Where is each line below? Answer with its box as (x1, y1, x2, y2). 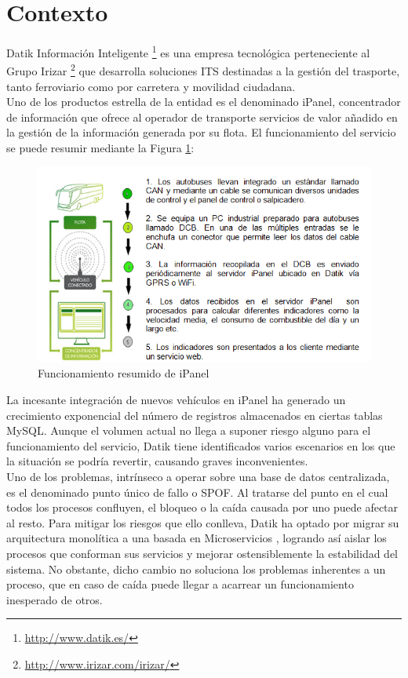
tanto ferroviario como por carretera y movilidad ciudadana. (6, 78, 296, 94)
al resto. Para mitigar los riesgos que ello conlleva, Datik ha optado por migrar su (6, 514, 399, 530)
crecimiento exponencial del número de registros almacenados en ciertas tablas (6, 406, 383, 423)
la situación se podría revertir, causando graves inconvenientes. (6, 453, 308, 469)
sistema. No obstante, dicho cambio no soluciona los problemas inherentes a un (6, 560, 386, 577)
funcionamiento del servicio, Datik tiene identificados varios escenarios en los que (6, 437, 395, 454)
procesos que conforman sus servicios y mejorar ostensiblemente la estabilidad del (6, 545, 399, 561)
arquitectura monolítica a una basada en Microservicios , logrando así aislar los (6, 530, 387, 546)
